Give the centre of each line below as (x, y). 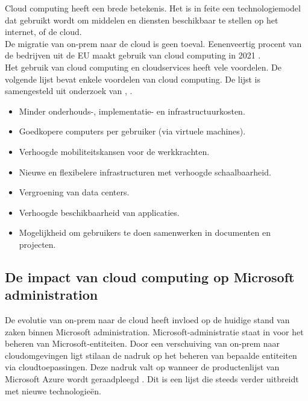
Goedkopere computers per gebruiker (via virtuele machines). (132, 131)
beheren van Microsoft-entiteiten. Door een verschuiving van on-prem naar (142, 343)
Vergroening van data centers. (74, 192)
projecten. (37, 244)
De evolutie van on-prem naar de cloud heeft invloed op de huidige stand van (147, 320)
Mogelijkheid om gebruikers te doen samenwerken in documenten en (145, 232)
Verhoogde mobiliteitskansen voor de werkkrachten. (114, 151)
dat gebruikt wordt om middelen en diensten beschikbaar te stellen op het (142, 20)
